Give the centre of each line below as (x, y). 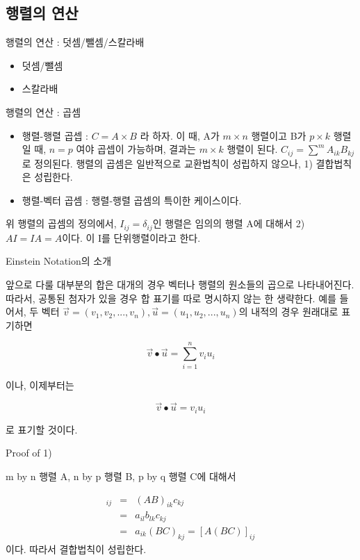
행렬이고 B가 (279, 135)
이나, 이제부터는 (40, 385)
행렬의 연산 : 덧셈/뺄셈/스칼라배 (75, 42)
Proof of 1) (29, 453)
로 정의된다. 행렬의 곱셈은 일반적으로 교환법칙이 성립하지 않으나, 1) (167, 163)
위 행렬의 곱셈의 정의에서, (61, 223)
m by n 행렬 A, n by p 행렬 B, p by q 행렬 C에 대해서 (121, 476)
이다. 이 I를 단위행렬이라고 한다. (131, 237)
